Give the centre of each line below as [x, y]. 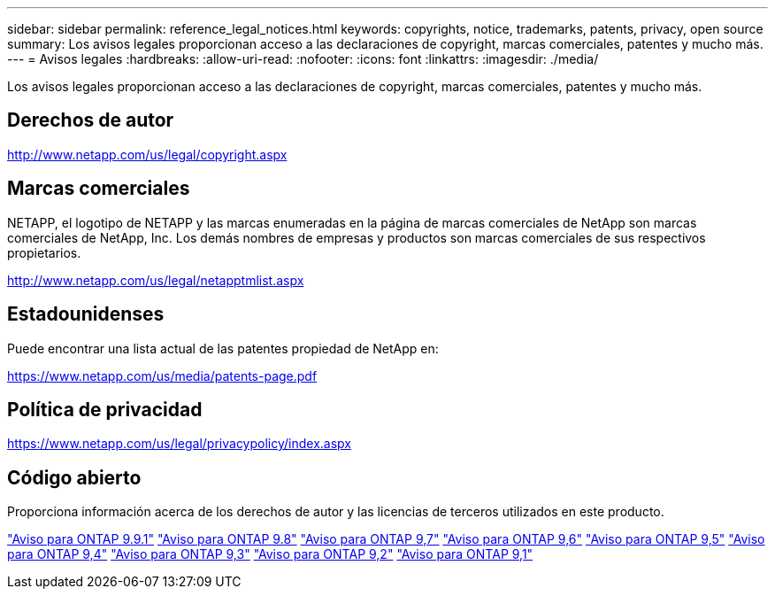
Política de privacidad [105, 409]
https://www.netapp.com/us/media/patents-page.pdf [162, 375]
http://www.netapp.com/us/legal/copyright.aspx [147, 154]
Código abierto [74, 477]
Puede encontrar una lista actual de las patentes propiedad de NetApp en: [223, 348]
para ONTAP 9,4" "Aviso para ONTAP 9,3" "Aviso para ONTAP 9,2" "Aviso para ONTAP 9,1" [270, 554]
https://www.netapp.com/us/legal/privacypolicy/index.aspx [179, 444]
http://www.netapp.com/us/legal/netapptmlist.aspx [156, 280]
